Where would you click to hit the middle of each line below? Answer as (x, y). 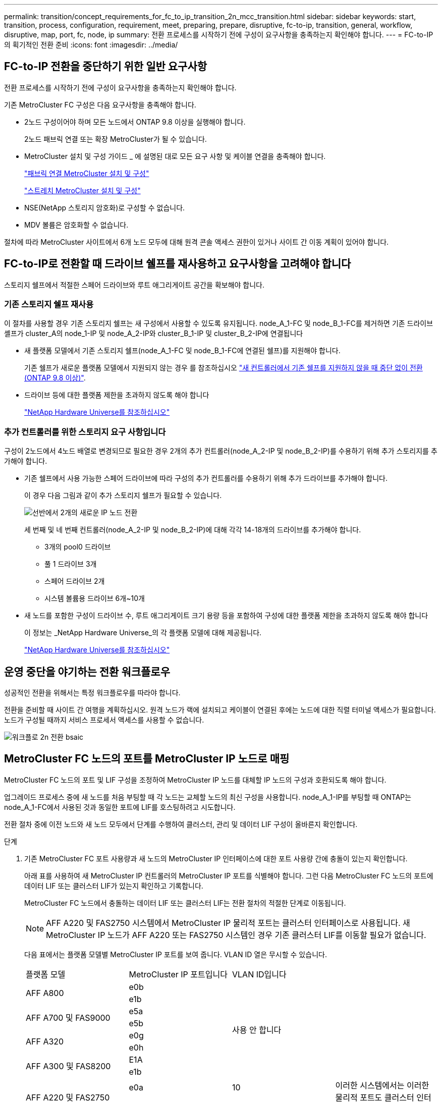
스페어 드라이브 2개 (75, 581)
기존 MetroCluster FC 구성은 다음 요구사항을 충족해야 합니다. (100, 104)
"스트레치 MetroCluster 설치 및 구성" (82, 190)
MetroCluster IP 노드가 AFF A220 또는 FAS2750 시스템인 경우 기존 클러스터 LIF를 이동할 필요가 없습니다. (236, 935)
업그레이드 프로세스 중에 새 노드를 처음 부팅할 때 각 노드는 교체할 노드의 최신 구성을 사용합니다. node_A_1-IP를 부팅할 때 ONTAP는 (208, 797)
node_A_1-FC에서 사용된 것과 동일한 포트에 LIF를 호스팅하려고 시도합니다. (120, 807)
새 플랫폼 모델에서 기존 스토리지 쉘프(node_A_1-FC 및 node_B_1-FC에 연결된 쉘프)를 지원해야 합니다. (182, 351)
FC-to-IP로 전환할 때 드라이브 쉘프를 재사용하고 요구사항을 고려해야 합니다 (178, 264)
